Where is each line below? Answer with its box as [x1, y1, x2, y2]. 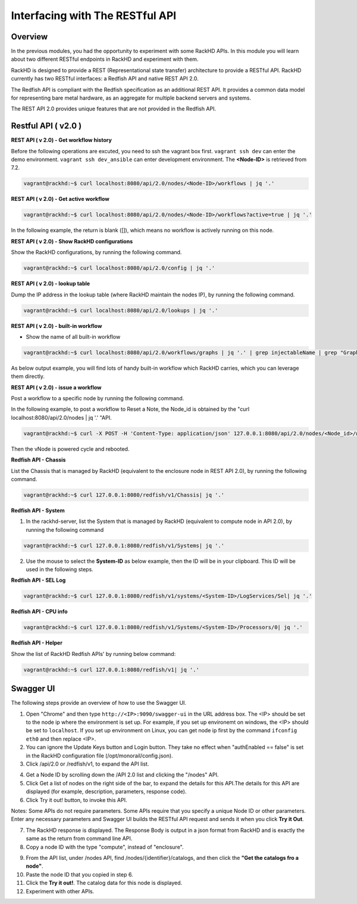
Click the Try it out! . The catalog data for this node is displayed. [26, 880, 183, 887]
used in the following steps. [26, 566, 93, 573]
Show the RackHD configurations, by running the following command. [11, 249, 182, 256]
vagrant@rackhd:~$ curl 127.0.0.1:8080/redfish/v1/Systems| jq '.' [23, 542, 225, 549]
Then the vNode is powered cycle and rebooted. [11, 445, 130, 453]
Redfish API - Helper [11, 639, 62, 646]
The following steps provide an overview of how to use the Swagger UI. [11, 699, 187, 707]
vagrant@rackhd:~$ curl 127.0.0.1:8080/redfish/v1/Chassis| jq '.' [23, 491, 225, 498]
